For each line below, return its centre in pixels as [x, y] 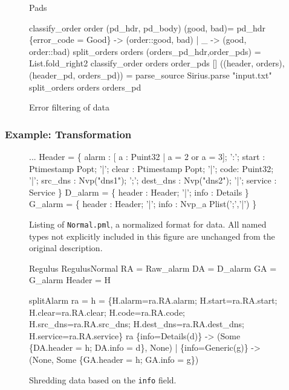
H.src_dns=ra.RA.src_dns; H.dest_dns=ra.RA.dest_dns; [137, 324]
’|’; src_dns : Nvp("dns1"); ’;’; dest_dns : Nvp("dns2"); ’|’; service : [153, 180]
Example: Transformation [68, 134]
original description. [66, 248]
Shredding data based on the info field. [103, 379]
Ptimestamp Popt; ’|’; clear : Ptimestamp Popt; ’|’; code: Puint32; [151, 168]
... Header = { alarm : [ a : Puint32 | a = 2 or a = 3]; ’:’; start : [147, 156]
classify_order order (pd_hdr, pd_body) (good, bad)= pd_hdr [147, 27]
